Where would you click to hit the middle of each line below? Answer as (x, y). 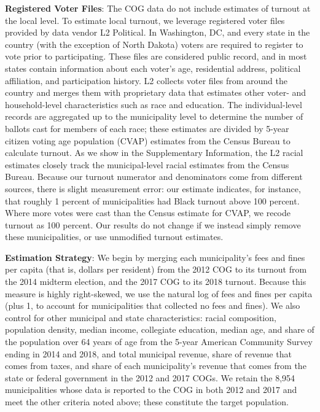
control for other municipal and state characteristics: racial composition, (141, 317)
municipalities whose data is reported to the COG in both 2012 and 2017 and (151, 390)
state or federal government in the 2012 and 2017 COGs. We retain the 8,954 (150, 377)
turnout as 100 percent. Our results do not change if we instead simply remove (153, 224)
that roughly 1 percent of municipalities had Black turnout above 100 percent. (152, 200)
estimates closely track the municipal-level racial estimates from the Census (147, 164)
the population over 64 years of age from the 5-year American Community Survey (159, 342)
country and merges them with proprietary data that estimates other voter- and (156, 92)
